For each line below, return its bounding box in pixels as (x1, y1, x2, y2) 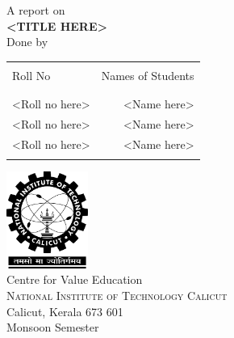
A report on (6, 2, 65, 18)
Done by (6, 33, 48, 50)
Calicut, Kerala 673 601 (6, 302, 123, 319)
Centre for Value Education (6, 271, 143, 288)
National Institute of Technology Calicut (6, 287, 228, 304)
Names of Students (101, 66, 194, 83)
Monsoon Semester (6, 319, 99, 336)
